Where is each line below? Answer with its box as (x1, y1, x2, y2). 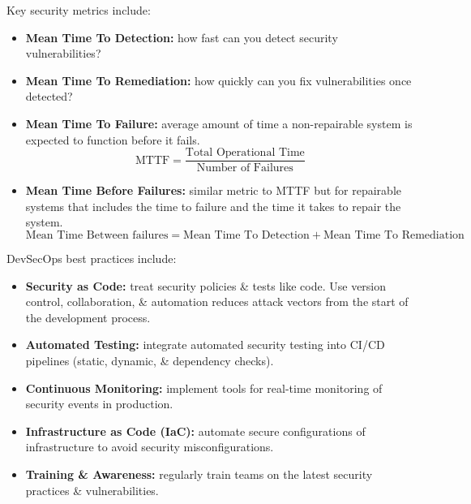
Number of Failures (196, 162, 293, 174)
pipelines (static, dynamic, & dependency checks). (25, 351, 274, 368)
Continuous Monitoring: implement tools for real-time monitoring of (25, 379, 383, 396)
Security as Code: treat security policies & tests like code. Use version (25, 277, 387, 294)
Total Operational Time (185, 147, 305, 159)
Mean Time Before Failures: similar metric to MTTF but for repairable (25, 182, 402, 199)
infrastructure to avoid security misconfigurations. (25, 438, 274, 455)
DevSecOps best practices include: (6, 250, 177, 266)
